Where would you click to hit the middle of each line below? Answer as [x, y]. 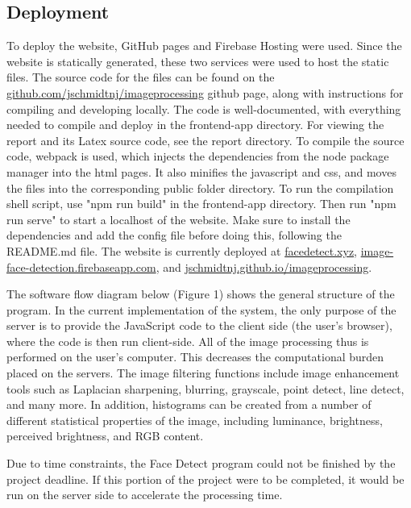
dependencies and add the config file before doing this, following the [174, 235]
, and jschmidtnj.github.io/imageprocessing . [264, 266]
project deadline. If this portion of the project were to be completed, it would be [205, 479]
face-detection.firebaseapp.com [81, 266]
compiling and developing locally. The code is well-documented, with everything [204, 108]
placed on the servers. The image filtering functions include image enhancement [203, 373]
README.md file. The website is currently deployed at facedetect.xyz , [182, 250]
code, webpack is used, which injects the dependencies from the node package [198, 156]
